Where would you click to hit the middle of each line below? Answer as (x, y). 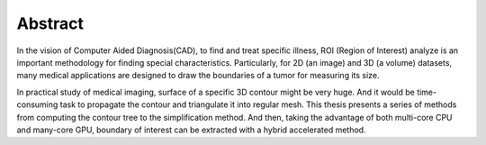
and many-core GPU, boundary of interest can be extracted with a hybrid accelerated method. (191, 130)
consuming (37, 104)
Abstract (50, 23)
